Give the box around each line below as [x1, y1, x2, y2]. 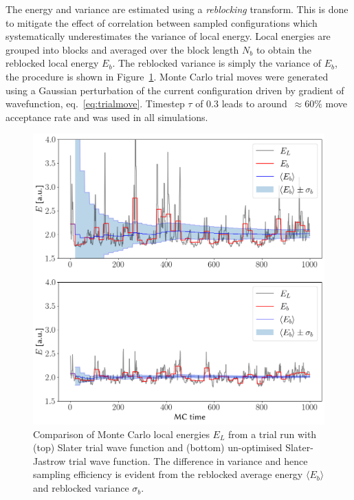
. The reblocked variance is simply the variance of [112, 56, 321, 70]
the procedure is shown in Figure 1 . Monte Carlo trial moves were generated [5, 69, 329, 83]
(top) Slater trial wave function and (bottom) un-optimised [33, 440, 283, 455]
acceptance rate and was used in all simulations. [5, 109, 208, 124]
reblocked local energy [5, 56, 99, 70]
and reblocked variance [33, 481, 129, 495]
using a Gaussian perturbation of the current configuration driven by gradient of [5, 83, 344, 97]
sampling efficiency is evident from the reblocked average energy [33, 467, 303, 481]
